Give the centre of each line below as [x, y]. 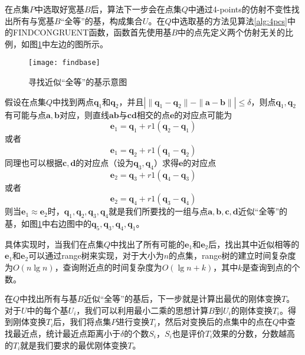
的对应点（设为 [105, 162]
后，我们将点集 [82, 322]
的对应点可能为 [203, 114]
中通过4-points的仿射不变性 [240, 9]
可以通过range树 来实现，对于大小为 [96, 255]
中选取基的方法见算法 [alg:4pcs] [229, 20]
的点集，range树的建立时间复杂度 [232, 255]
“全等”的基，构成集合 [101, 20]
